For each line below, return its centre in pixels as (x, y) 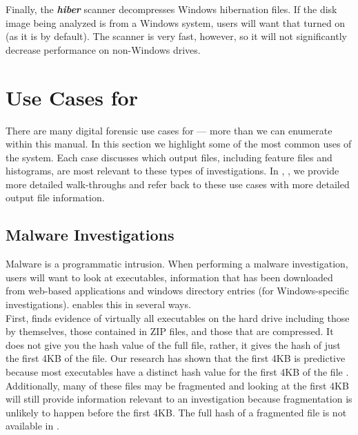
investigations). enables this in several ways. (98, 304)
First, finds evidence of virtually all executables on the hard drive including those (178, 317)
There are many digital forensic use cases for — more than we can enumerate (169, 130)
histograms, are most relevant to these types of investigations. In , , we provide (172, 171)
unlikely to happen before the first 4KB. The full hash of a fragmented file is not (176, 412)
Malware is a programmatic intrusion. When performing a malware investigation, (177, 264)
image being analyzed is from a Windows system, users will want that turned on (176, 22)
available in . (32, 426)
